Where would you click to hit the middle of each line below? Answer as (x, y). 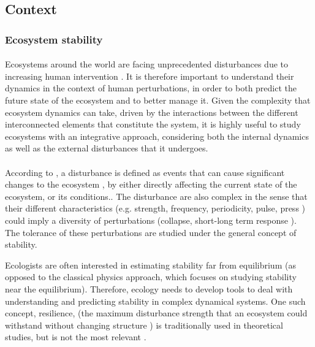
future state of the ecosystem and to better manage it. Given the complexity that (158, 100)
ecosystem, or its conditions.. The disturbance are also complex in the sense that (156, 196)
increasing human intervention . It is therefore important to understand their (150, 76)
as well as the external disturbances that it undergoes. (107, 148)
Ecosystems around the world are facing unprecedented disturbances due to (146, 64)
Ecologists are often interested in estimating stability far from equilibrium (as (150, 265)
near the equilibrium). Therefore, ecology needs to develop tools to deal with (149, 288)
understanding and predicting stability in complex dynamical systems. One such (155, 301)
